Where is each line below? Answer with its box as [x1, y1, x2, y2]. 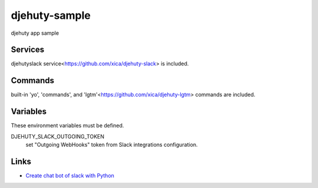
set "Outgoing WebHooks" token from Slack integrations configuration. [25, 141, 198, 149]
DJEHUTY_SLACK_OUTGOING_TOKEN [11, 133, 105, 140]
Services [11, 45, 45, 55]
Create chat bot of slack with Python [25, 171, 115, 179]
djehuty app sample [11, 29, 59, 37]
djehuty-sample [11, 9, 91, 22]
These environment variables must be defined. [11, 122, 124, 129]
